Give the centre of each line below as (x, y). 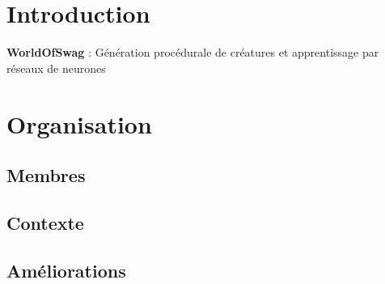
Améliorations (66, 270)
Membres (46, 175)
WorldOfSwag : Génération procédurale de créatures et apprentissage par (193, 52)
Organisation (79, 123)
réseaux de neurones (56, 68)
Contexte (45, 222)
